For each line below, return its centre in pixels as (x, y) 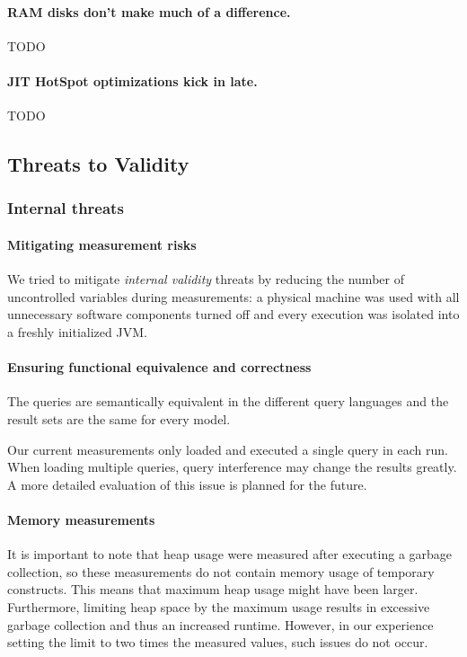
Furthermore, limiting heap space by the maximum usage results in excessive (219, 606)
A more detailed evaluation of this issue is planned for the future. (187, 484)
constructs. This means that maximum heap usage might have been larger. (213, 589)
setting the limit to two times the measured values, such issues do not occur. (218, 642)
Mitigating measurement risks (102, 244)
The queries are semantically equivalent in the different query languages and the (228, 401)
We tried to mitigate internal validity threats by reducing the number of (206, 279)
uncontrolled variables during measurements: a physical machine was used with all (233, 296)
